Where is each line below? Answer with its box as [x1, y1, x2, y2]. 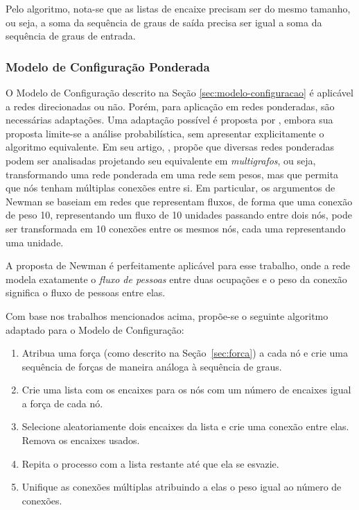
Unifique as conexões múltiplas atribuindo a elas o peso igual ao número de [21, 479, 342, 494]
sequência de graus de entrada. [6, 28, 136, 43]
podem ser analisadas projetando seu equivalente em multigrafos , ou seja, [6, 153, 316, 167]
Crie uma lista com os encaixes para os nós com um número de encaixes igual [21, 382, 351, 397]
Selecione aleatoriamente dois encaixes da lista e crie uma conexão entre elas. [21, 419, 349, 434]
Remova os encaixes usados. [21, 433, 140, 448]
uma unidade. [6, 235, 64, 249]
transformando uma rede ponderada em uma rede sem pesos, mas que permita [6, 167, 339, 181]
